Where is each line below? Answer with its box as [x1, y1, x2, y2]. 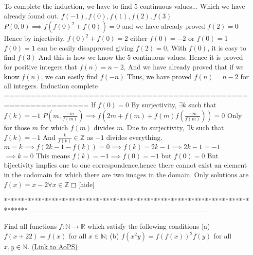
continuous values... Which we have [140, 1, 245, 11]
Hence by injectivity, [4, 33, 65, 43]
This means [36, 150, 70, 160]
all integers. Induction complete [4, 81, 98, 91]
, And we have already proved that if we [124, 61, 244, 71]
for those [4, 122, 30, 132]
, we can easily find [41, 71, 98, 81]
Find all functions [4, 221, 57, 231]
